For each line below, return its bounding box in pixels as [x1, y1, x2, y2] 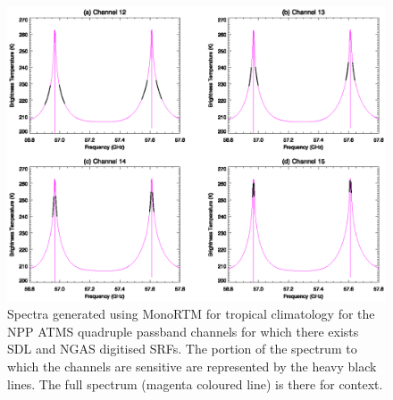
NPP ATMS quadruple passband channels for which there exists [7, 321, 359, 340]
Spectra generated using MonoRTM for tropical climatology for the [7, 304, 375, 323]
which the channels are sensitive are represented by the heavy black [7, 356, 377, 375]
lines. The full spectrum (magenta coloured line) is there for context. [7, 374, 383, 393]
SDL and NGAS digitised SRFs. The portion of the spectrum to [7, 339, 357, 358]
